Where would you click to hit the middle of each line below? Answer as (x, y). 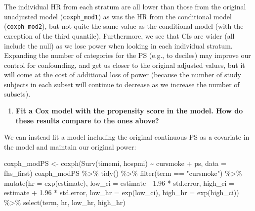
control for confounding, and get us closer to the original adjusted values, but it (125, 65)
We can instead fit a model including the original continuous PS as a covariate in (127, 137)
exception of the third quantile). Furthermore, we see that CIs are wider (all (119, 35)
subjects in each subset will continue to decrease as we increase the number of (122, 84)
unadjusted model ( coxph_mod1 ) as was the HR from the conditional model (118, 16)
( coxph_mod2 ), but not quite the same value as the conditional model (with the (124, 26)
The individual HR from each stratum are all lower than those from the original (125, 6)
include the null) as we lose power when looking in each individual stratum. (118, 45)
